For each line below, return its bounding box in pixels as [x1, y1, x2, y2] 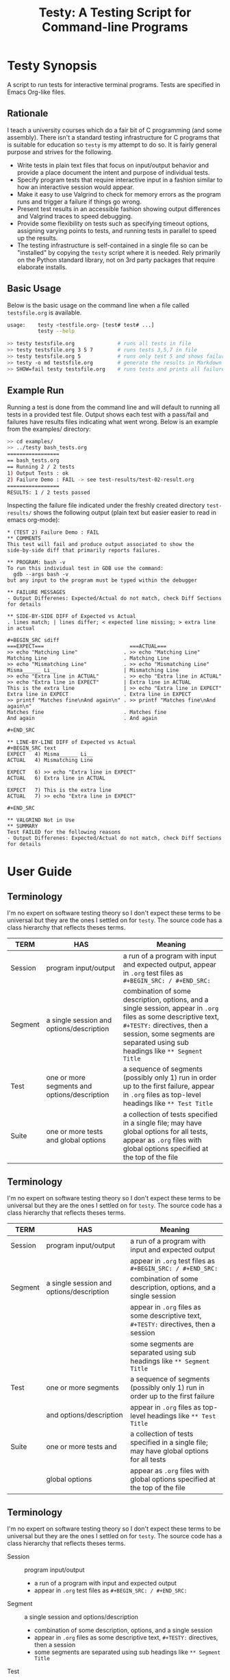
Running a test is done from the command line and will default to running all [7, 403, 220, 411]
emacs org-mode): [7, 516, 60, 524]
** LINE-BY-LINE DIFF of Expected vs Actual [7, 739, 136, 746]
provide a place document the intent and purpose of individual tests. [16, 168, 210, 176]
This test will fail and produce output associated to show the [7, 541, 194, 548]
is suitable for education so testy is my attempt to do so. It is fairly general [7, 140, 218, 149]
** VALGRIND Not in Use [7, 817, 75, 824]
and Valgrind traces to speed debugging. [16, 212, 133, 220]
